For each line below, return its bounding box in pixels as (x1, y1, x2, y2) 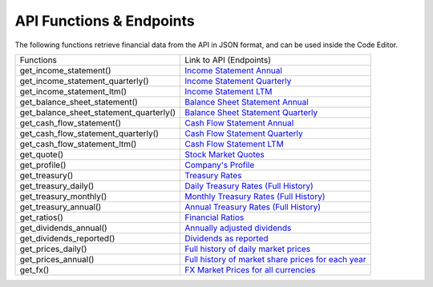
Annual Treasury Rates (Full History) (184, 201, 321, 212)
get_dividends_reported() (19, 233, 115, 244)
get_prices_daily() (19, 243, 87, 254)
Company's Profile (184, 159, 255, 170)
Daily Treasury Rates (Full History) (184, 180, 314, 191)
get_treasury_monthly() (19, 190, 107, 201)
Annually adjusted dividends (184, 222, 292, 233)
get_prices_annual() (19, 253, 95, 265)
